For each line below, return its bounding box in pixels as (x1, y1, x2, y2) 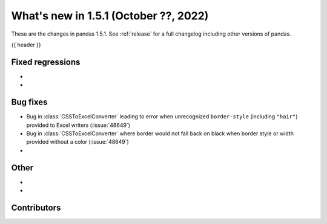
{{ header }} (11, 41, 42, 48)
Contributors (11, 202, 61, 213)
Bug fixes (11, 97, 48, 107)
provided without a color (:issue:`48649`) (26, 138, 130, 146)
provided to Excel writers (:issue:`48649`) (26, 121, 130, 129)
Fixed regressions (11, 57, 81, 67)
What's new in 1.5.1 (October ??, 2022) (11, 9, 209, 22)
